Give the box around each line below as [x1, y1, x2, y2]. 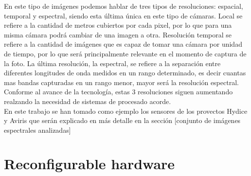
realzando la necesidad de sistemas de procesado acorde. [4, 96, 171, 106]
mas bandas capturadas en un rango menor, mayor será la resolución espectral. [4, 77, 239, 87]
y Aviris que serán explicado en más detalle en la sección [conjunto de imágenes [4, 115, 241, 125]
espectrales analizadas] [4, 124, 71, 135]
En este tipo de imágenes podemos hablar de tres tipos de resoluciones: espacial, [4, 1, 243, 11]
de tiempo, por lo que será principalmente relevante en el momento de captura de [4, 48, 247, 58]
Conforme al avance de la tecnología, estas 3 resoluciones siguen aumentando [4, 87, 233, 97]
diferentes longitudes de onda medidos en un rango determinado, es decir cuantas [4, 68, 246, 78]
